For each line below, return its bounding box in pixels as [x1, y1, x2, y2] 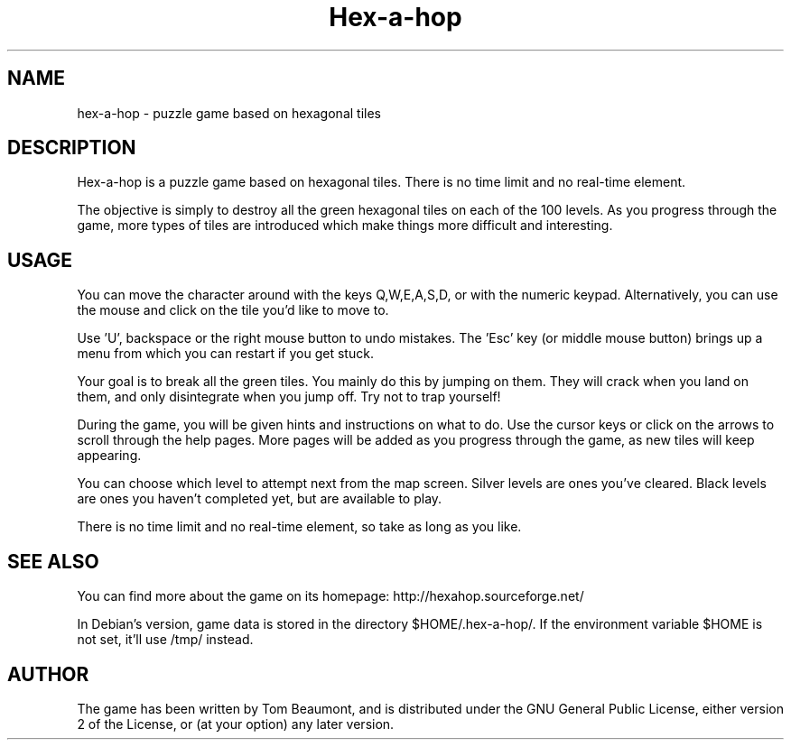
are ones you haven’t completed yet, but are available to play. [77, 491, 442, 507]
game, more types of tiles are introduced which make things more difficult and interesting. [77, 217, 613, 234]
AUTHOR [7, 662, 89, 686]
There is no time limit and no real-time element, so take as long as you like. [77, 519, 522, 535]
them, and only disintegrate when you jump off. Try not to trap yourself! [77, 389, 501, 405]
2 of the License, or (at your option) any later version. [77, 715, 395, 732]
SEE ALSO [7, 549, 99, 573]
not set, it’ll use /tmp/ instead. [77, 632, 254, 648]
